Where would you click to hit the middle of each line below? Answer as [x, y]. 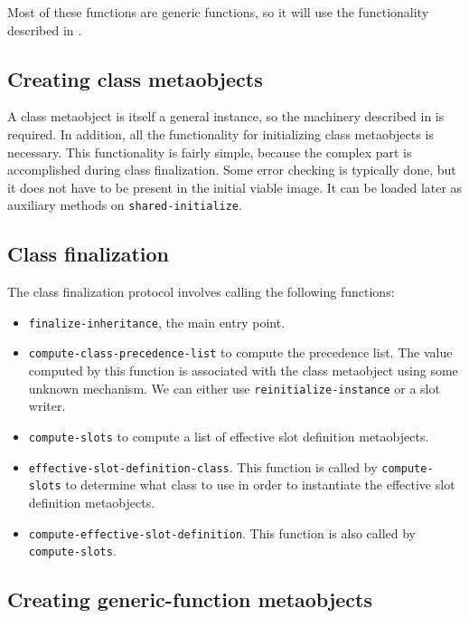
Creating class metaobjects [135, 78]
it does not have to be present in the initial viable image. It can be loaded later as [235, 187]
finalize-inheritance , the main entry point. [157, 322]
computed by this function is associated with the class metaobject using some [243, 371]
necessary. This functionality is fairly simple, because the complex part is [210, 152]
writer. [47, 406]
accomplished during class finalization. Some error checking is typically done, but [232, 170]
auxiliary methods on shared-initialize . [125, 205]
